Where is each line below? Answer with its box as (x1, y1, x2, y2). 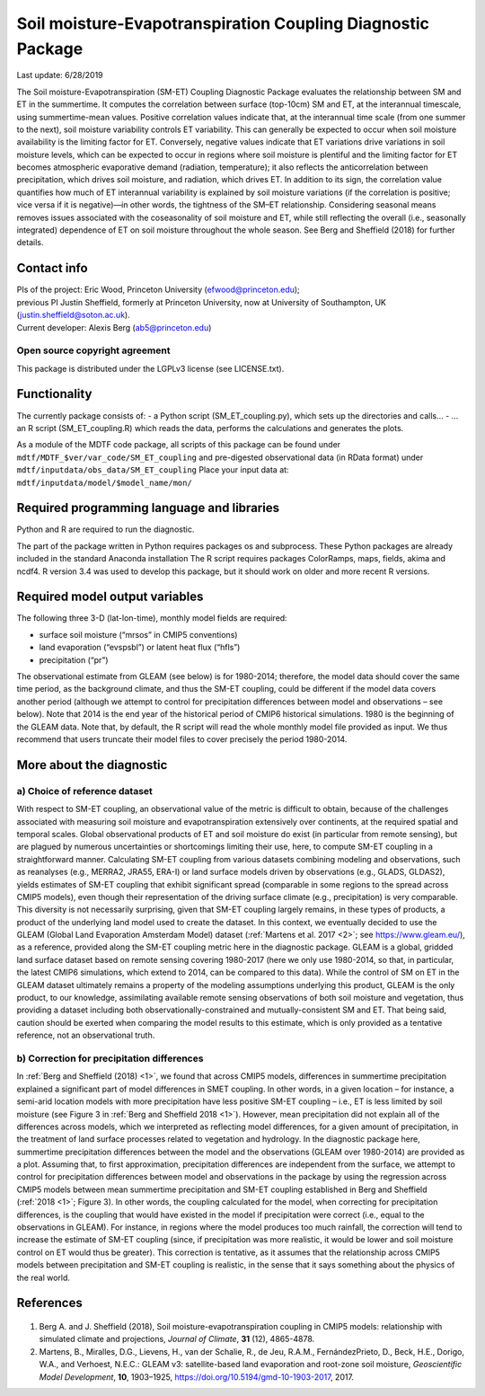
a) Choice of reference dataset (16, 784, 153, 797)
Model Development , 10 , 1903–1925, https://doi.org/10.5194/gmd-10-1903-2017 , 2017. (39, 1371, 355, 1383)
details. (16, 237, 44, 248)
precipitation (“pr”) (39, 654, 109, 665)
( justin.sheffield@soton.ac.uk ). (16, 310, 130, 321)
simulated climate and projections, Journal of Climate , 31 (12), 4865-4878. (39, 1334, 315, 1345)
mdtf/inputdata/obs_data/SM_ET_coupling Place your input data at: (16, 464, 289, 475)
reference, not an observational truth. (16, 1029, 155, 1041)
